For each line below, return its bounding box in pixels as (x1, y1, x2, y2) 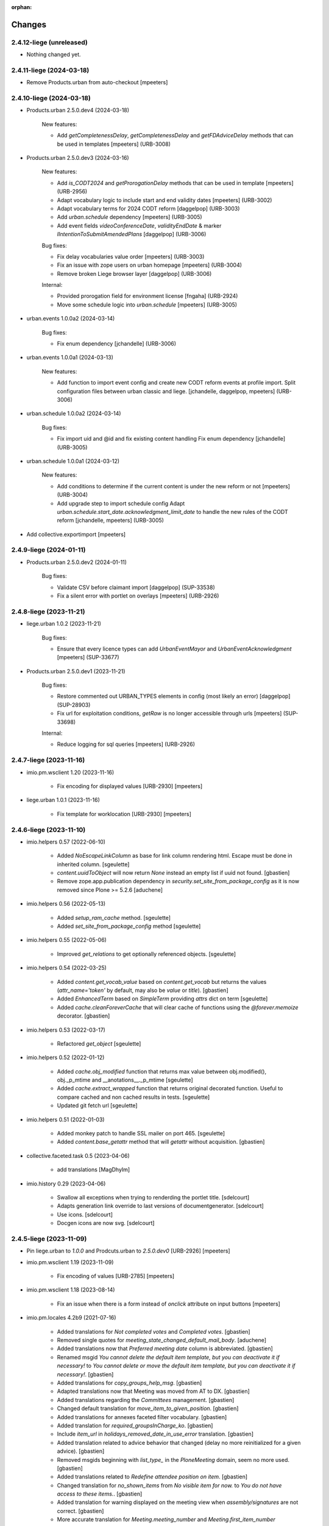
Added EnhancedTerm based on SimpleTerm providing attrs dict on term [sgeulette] (57, 995, 268, 1002)
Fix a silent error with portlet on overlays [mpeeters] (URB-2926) (57, 592, 219, 599)
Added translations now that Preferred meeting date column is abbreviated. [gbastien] (57, 1345, 274, 1352)
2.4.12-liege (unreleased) (11, 38, 88, 46)
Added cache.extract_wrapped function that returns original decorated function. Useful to (57, 1085, 283, 1092)
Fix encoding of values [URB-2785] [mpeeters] (57, 1273, 175, 1280)
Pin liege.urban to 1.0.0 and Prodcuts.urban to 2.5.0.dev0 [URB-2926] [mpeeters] (26, 1247, 231, 1254)
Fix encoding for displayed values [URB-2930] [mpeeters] (57, 782, 203, 790)
